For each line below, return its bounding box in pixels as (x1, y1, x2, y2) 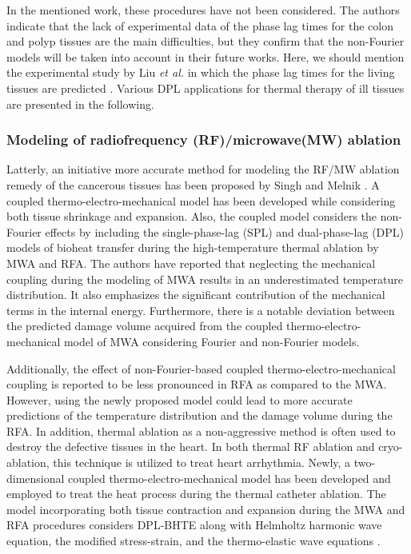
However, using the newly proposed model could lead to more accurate (6, 391, 353, 408)
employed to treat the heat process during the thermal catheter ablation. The (6, 485, 386, 502)
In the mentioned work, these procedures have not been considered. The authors (6, 2, 400, 18)
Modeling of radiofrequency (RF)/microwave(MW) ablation (6, 130, 401, 149)
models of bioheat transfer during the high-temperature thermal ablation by (6, 239, 379, 256)
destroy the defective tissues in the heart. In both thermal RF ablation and (6, 438, 375, 455)
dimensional (6, 469, 65, 486)
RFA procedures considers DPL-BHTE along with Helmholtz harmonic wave (6, 516, 382, 533)
